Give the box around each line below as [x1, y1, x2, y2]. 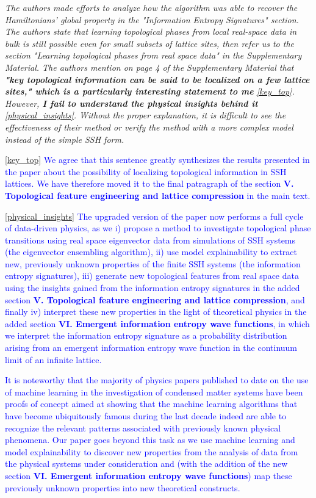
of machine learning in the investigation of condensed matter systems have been [5, 385, 303, 398]
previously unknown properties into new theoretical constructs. [5, 481, 240, 494]
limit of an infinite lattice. [5, 353, 102, 366]
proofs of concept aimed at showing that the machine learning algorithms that [5, 397, 298, 410]
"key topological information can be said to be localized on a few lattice [5, 73, 310, 85]
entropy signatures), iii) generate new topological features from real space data [5, 269, 299, 282]
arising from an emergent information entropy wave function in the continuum [5, 341, 298, 354]
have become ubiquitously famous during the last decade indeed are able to [5, 410, 287, 422]
